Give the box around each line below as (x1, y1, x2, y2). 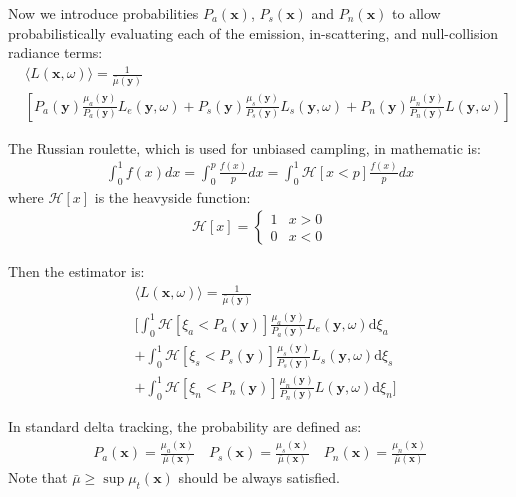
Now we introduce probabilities (8, 3, 199, 23)
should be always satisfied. (178, 467, 340, 488)
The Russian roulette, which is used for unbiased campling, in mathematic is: (8, 137, 481, 158)
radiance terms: (8, 42, 103, 63)
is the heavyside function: (94, 186, 251, 207)
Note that (8, 467, 68, 488)
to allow (392, 3, 441, 23)
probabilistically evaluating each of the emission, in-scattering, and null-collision (8, 22, 499, 43)
